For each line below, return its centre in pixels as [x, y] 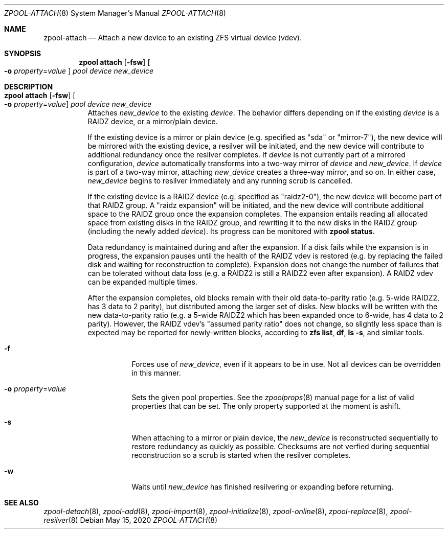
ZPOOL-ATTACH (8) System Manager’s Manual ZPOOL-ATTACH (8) [115, 13]
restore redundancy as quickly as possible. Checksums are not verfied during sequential [281, 446]
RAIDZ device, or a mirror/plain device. [153, 121]
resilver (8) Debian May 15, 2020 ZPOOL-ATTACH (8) [131, 520]
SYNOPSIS [23, 53]
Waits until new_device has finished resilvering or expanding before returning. [263, 487]
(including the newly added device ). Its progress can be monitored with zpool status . [231, 231]
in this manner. [156, 373]
